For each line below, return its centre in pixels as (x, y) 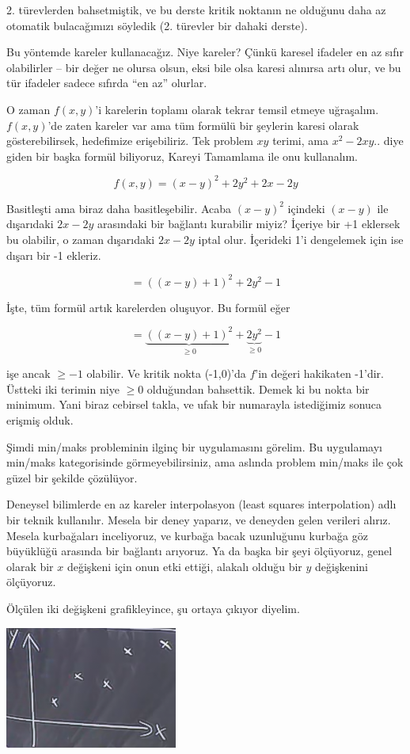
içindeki (306, 208)
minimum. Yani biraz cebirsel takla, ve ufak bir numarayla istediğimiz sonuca (194, 404)
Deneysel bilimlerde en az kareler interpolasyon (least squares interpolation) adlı (201, 504)
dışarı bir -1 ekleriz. (54, 255)
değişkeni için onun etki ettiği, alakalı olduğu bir (184, 566)
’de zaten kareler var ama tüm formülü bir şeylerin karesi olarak (203, 125)
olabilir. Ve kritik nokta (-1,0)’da (166, 373)
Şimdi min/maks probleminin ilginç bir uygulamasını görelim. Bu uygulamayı (194, 446)
